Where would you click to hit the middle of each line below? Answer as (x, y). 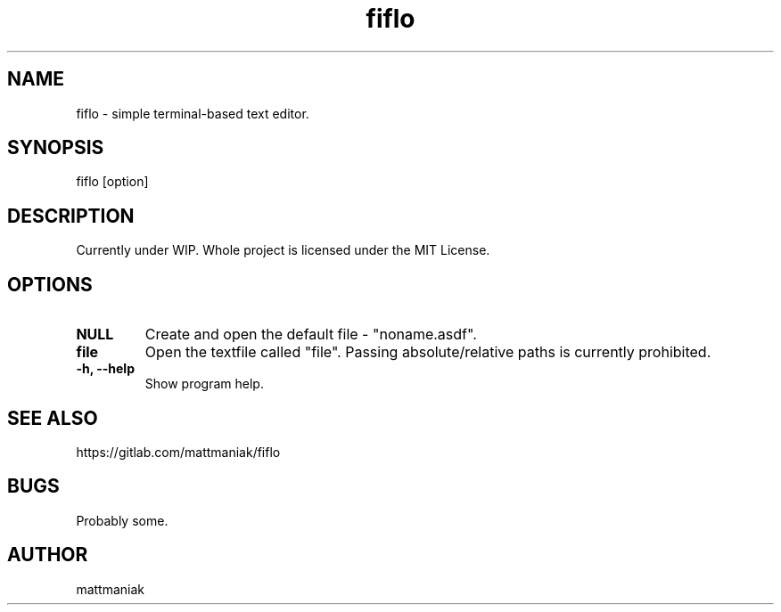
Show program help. (204, 384)
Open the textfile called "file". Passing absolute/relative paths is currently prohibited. (428, 352)
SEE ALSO (53, 418)
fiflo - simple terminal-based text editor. (193, 113)
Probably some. (122, 520)
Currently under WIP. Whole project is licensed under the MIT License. (283, 250)
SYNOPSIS (56, 148)
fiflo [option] (112, 182)
